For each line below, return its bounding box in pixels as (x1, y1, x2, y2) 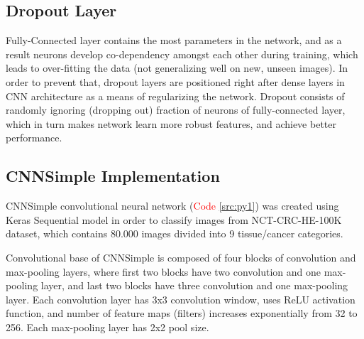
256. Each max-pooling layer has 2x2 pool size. (6, 319, 209, 334)
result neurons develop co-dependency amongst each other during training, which (6, 46, 358, 61)
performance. (6, 130, 62, 145)
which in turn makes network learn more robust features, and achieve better (6, 116, 336, 131)
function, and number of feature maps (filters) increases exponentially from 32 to (6, 306, 358, 321)
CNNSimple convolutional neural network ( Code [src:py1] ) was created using (6, 198, 339, 213)
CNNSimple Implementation (6, 165, 220, 187)
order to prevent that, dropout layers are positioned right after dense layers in (6, 74, 345, 89)
